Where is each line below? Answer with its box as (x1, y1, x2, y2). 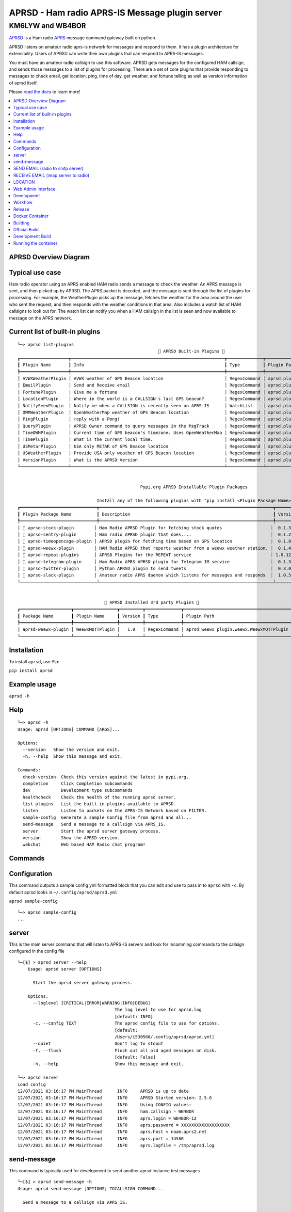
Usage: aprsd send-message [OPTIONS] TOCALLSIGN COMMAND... (17, 1186, 163, 1191)
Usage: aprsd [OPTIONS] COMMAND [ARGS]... (17, 726, 120, 732)
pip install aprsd (9, 668, 53, 673)
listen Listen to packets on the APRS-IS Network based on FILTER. (22, 808, 207, 813)
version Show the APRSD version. (22, 835, 120, 841)
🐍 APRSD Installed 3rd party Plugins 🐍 (104, 599, 199, 605)
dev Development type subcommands (22, 788, 133, 793)
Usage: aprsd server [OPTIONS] (27, 966, 102, 972)
